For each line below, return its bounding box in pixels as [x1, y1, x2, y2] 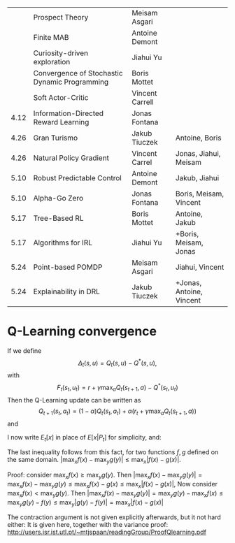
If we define [7, 346, 42, 355]
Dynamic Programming [33, 77, 109, 87]
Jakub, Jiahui [175, 173, 220, 182]
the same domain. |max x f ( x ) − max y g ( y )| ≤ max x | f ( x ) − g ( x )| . [7, 456, 182, 465]
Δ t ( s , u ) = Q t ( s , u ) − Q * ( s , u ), [78, 357, 157, 369]
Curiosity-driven [33, 48, 89, 58]
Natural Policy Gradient [33, 153, 110, 163]
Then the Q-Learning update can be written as [7, 396, 141, 404]
